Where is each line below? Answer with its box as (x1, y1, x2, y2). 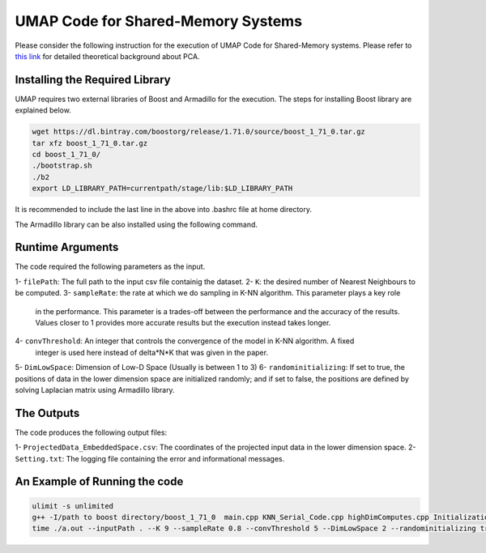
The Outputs (15, 406, 80, 420)
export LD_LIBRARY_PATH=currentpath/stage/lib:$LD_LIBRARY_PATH (32, 184, 293, 194)
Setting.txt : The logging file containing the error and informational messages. (15, 453, 285, 463)
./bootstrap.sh (32, 161, 92, 170)
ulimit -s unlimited (32, 501, 113, 510)
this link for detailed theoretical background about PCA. (15, 51, 200, 61)
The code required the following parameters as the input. (15, 262, 206, 271)
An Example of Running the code (15, 474, 184, 489)
